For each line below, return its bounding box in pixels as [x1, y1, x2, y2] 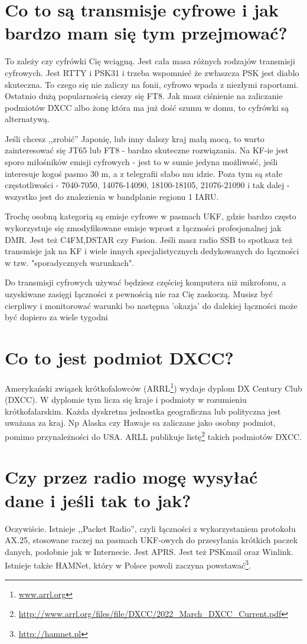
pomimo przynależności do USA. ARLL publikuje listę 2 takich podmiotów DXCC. [5, 428, 302, 442]
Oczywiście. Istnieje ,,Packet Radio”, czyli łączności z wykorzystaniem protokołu [5, 522, 296, 534]
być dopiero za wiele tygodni [5, 311, 108, 323]
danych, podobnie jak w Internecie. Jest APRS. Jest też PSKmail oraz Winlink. [5, 545, 293, 557]
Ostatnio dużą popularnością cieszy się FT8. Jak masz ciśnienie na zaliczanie [5, 90, 283, 102]
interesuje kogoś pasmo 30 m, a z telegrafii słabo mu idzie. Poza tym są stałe [5, 167, 283, 179]
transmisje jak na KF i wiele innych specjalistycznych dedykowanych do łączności [5, 245, 299, 257]
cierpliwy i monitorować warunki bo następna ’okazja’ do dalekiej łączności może [5, 299, 298, 311]
